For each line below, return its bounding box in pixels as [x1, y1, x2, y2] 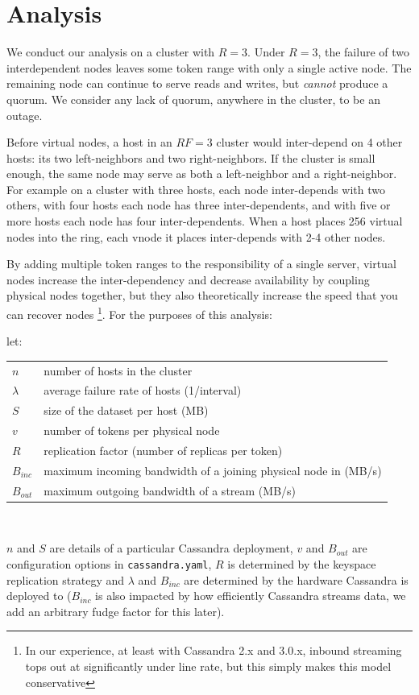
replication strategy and [6, 571, 125, 588]
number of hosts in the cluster [44, 362, 193, 379]
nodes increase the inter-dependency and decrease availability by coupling [6, 271, 370, 288]
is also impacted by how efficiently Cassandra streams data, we [95, 587, 406, 604]
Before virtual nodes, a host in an [6, 134, 172, 151]
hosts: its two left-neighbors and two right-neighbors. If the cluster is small [6, 149, 375, 166]
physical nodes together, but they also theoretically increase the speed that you [6, 287, 398, 304]
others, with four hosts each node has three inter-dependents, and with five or [6, 197, 391, 213]
